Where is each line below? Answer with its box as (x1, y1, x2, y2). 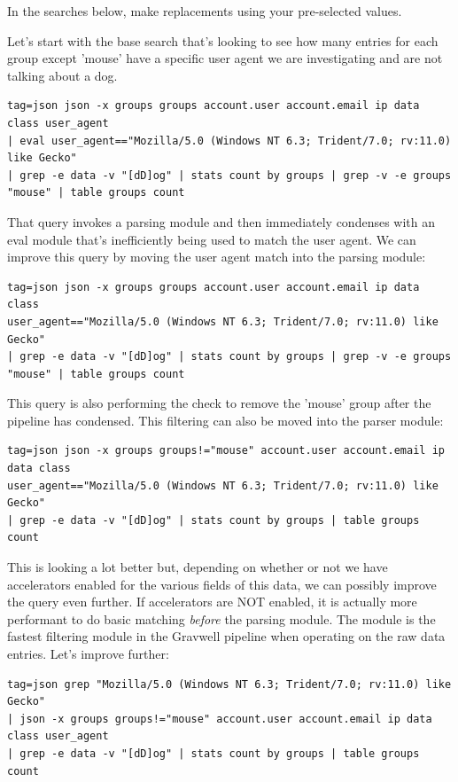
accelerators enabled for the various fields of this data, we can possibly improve (7, 575, 437, 593)
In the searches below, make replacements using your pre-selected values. (7, 2, 402, 20)
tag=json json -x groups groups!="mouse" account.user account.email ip (7, 444, 445, 457)
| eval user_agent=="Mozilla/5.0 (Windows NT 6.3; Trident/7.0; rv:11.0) (7, 134, 452, 147)
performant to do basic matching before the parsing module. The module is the (7, 609, 436, 628)
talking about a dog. (7, 66, 118, 84)
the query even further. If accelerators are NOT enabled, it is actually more (7, 592, 417, 611)
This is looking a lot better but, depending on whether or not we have (7, 558, 388, 576)
